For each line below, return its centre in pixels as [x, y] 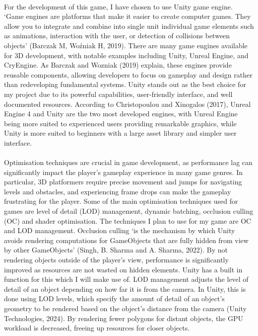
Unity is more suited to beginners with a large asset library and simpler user [120, 133]
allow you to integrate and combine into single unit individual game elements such [129, 26]
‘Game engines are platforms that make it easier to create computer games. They [128, 16]
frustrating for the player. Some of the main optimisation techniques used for [121, 201]
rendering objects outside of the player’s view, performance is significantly [116, 260]
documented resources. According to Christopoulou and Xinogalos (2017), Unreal [128, 104]
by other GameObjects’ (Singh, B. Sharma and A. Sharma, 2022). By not [116, 250]
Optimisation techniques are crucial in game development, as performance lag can [128, 162]
